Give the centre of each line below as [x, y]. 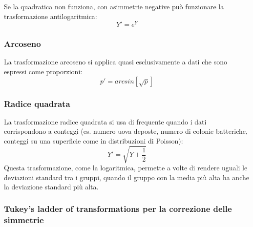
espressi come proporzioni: [43, 72]
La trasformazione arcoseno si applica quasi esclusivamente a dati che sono [116, 62]
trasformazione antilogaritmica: [51, 16]
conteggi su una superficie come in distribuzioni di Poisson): [94, 141]
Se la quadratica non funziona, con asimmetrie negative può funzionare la [114, 6]
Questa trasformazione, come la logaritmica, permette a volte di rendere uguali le [126, 168]
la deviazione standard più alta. [51, 187]
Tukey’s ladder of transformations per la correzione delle [118, 208]
